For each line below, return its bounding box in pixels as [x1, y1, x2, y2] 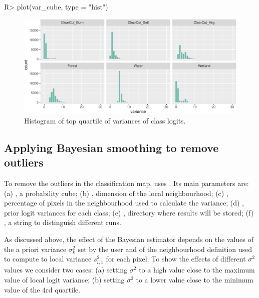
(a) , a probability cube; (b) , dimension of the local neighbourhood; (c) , [4, 187, 228, 198]
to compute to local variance [4, 253, 92, 264]
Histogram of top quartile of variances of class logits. [24, 115, 186, 125]
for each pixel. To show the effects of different [106, 253, 246, 264]
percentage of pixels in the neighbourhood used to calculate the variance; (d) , [4, 197, 244, 208]
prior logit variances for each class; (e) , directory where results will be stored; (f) [4, 207, 254, 217]
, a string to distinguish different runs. [4, 217, 121, 227]
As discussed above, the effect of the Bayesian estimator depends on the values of [4, 233, 253, 244]
